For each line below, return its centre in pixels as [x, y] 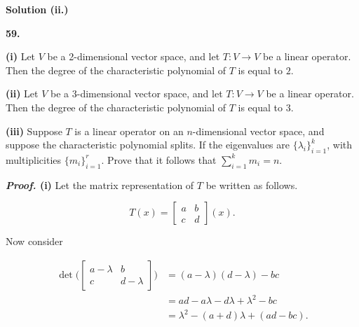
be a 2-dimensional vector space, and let [134, 56]
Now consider [34, 241]
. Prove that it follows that [159, 159]
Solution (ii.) [37, 9]
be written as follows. [252, 185]
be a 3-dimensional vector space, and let [137, 93]
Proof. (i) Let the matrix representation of [100, 185]
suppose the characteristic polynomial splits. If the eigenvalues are [148, 145]
